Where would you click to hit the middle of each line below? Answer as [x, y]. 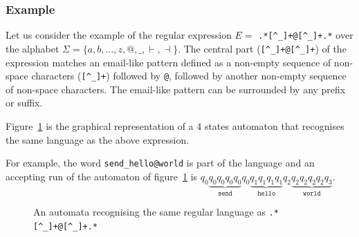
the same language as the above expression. [98, 139]
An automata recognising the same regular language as [149, 212]
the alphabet [33, 48]
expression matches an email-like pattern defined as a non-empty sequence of [168, 62]
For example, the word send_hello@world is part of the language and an [160, 163]
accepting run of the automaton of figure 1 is [102, 176]
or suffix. [24, 103]
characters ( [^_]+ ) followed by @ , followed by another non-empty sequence [189, 76]
